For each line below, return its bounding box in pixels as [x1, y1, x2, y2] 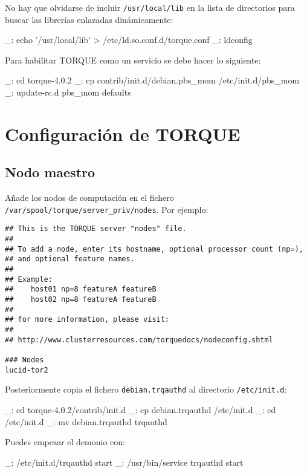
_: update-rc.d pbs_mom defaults [5, 86, 131, 99]
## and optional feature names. [5, 255, 135, 264]
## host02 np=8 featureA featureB [5, 295, 157, 304]
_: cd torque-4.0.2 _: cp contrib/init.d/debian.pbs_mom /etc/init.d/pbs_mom [5, 74, 300, 86]
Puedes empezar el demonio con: [5, 435, 126, 448]
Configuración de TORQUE [5, 121, 241, 146]
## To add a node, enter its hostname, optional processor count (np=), [5, 244, 303, 253]
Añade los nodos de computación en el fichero [5, 191, 174, 204]
